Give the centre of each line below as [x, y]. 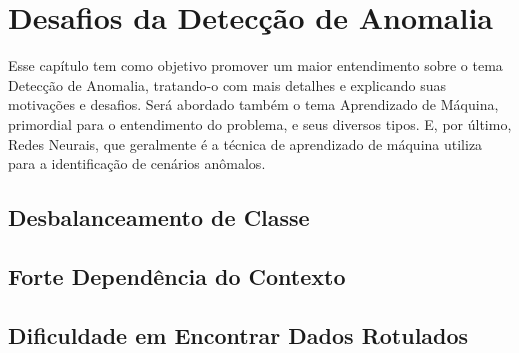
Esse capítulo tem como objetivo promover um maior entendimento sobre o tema [255, 65]
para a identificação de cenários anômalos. [137, 163]
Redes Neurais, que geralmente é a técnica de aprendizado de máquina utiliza [245, 143]
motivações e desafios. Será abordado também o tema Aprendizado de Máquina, [253, 104]
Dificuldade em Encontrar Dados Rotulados [238, 334]
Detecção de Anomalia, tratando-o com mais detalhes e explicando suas [227, 84]
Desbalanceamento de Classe [159, 217]
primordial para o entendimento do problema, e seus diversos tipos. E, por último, [260, 123]
